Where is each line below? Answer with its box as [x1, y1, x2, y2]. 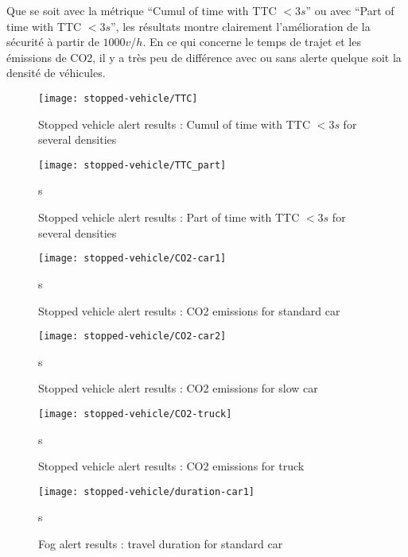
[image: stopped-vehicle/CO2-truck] [38, 408, 232, 420]
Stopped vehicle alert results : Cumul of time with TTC [38, 115, 311, 132]
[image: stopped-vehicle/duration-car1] [38, 485, 255, 497]
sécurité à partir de [6, 33, 99, 50]
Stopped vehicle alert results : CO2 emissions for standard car [38, 302, 340, 319]
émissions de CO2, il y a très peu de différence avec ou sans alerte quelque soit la [6, 48, 402, 65]
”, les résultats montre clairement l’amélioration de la [111, 17, 371, 34]
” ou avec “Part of [305, 2, 394, 18]
